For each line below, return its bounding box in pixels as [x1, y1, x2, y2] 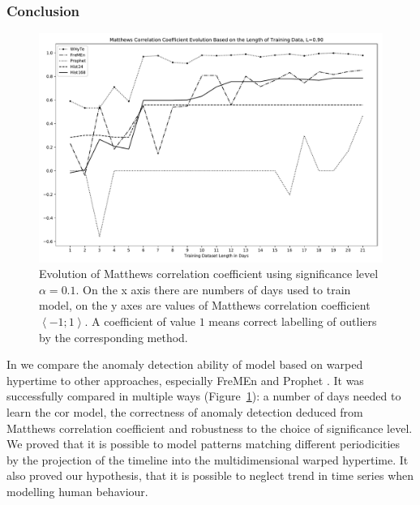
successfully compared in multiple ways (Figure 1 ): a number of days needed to [6, 387, 401, 404]
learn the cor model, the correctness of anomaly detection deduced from [6, 403, 363, 420]
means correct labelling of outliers [208, 312, 377, 329]
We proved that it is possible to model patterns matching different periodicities [6, 435, 401, 452]
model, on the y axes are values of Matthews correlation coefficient [39, 297, 371, 314]
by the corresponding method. [39, 328, 188, 345]
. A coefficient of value [84, 312, 196, 329]
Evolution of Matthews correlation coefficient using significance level [39, 265, 379, 282]
